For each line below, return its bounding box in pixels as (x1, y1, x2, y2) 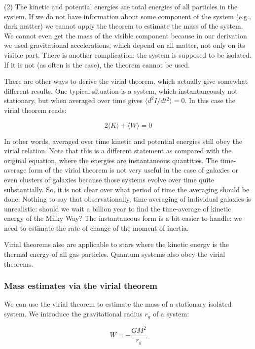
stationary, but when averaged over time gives (4, 95, 143, 105)
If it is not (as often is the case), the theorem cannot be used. (4, 59, 190, 70)
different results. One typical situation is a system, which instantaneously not (4, 85, 238, 96)
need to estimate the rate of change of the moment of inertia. (4, 222, 189, 233)
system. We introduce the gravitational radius (4, 309, 143, 319)
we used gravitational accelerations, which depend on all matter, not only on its (4, 40, 245, 50)
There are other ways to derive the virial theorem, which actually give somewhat (4, 76, 248, 86)
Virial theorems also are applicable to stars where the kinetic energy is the (4, 239, 229, 249)
